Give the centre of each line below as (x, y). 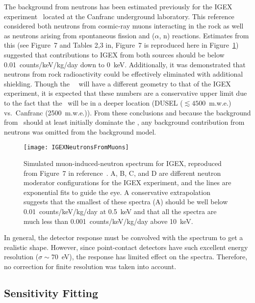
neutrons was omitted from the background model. (80, 131)
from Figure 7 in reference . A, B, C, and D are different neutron (122, 173)
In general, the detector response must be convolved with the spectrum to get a (124, 237)
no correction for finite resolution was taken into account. (90, 266)
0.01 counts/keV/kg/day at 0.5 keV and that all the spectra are (120, 211)
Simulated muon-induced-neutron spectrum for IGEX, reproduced (123, 163)
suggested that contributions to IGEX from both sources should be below (114, 54)
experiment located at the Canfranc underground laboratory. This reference (119, 16)
